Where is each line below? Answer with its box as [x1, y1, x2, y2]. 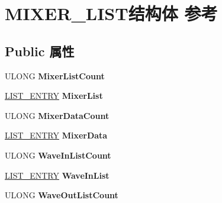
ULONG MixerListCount [5, 69, 105, 82]
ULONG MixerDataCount [5, 109, 110, 121]
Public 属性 [5, 41, 75, 60]
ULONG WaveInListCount [5, 149, 111, 161]
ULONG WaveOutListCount [5, 189, 118, 201]
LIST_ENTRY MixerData [5, 129, 108, 141]
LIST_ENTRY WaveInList [5, 169, 110, 181]
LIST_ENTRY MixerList [5, 89, 103, 102]
